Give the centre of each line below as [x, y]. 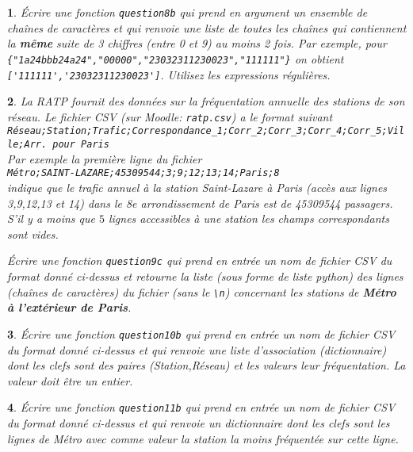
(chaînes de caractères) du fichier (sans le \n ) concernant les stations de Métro [202, 291]
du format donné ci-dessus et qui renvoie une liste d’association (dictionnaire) [197, 349]
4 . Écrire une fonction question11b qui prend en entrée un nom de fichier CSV [201, 407]
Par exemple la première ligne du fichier [105, 158]
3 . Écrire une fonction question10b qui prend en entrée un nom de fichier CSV [201, 333]
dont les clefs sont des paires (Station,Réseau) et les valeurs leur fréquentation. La [206, 365]
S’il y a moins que [51, 218]
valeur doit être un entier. [70, 380]
